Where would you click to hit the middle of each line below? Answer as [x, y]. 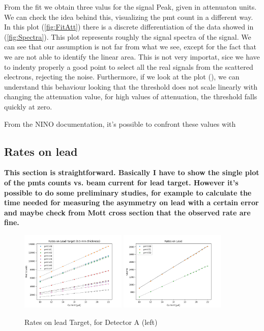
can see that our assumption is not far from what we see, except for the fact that [130, 47]
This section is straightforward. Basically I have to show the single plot [132, 172]
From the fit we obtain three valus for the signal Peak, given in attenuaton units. [130, 7]
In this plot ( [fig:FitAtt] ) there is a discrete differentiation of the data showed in [129, 27]
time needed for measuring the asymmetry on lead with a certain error [131, 202]
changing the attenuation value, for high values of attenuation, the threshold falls [131, 96]
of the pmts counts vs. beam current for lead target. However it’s [121, 182]
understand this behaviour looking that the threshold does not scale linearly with [131, 86]
